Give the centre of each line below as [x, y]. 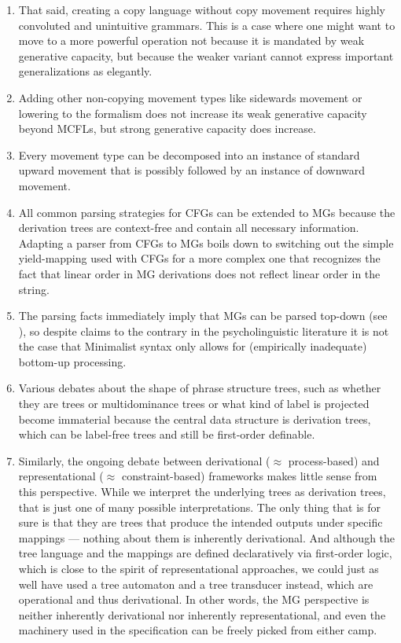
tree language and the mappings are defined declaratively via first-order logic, [205, 553]
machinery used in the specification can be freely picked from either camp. [198, 630]
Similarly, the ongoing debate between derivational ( [144, 460]
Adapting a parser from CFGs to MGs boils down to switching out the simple [206, 243]
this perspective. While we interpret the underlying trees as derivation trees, [202, 492]
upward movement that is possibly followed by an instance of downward [192, 170]
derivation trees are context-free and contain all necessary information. [189, 228]
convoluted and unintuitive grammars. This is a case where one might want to [207, 25]
